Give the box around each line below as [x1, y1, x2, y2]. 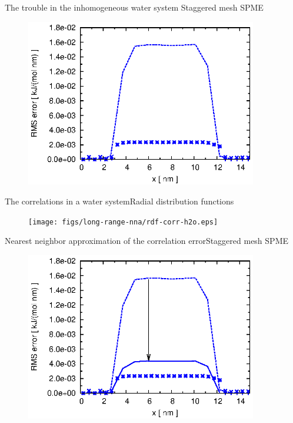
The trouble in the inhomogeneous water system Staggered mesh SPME [5, 1, 264, 13]
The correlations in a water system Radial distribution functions [5, 194, 234, 207]
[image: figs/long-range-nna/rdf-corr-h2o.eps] [28, 217, 218, 226]
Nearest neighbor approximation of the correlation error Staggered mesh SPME [5, 234, 289, 247]
